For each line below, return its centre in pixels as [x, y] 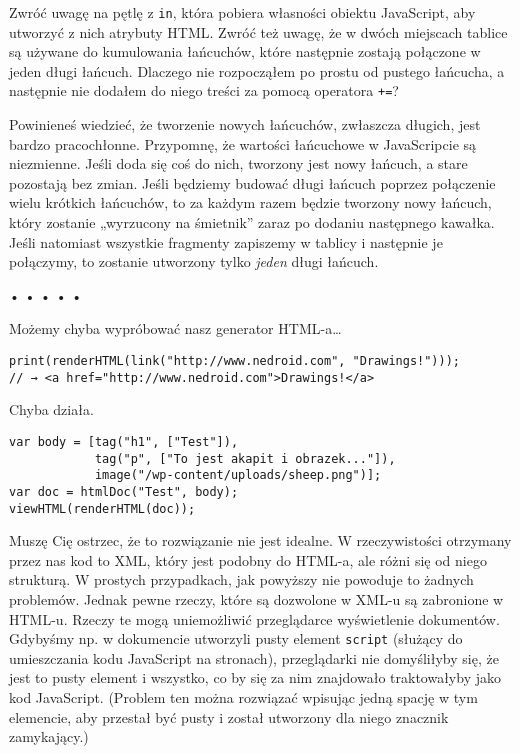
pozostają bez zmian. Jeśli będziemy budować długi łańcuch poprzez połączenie [252, 182]
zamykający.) [49, 736]
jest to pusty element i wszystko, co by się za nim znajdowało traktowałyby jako [255, 677]
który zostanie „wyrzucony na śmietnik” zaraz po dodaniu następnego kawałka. [252, 222]
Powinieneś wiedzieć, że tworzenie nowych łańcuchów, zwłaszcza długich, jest [245, 124]
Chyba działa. [51, 409]
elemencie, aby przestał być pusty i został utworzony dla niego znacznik [229, 716]
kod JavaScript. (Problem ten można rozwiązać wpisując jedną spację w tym [243, 697]
